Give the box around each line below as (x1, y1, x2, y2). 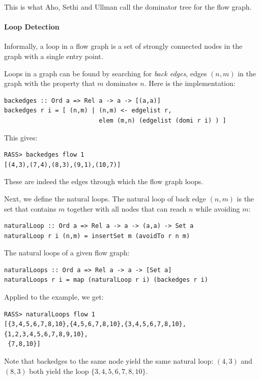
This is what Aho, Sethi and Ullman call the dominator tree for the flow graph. (4, 2, 252, 12)
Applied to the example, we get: (4, 291, 104, 302)
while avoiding (195, 203, 240, 214)
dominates (106, 78, 138, 89)
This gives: (4, 132, 38, 142)
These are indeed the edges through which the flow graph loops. (4, 176, 204, 187)
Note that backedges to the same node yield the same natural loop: (4, 356, 214, 366)
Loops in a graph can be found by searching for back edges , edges (4, 68, 207, 78)
